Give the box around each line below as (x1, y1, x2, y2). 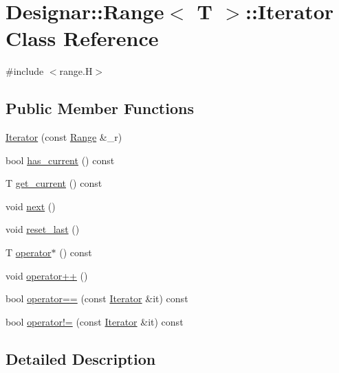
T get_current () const (6, 176, 102, 190)
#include (6, 64, 44, 78)
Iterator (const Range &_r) (6, 130, 122, 144)
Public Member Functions (6, 98, 194, 119)
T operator (6, 245, 52, 260)
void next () (6, 199, 56, 213)
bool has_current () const (6, 152, 115, 167)
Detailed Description (6, 348, 156, 369)
